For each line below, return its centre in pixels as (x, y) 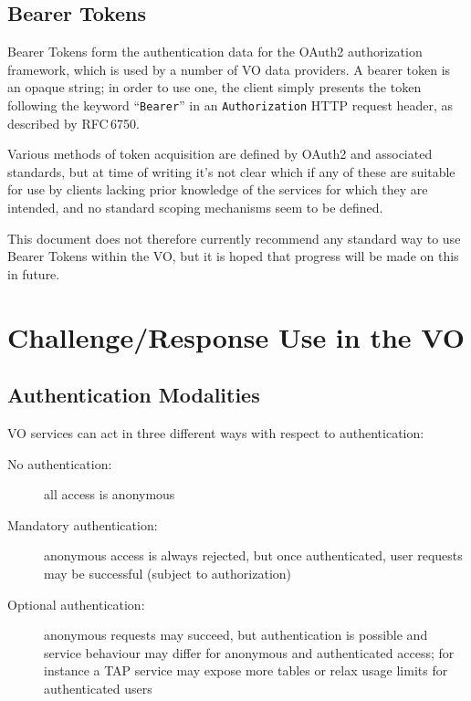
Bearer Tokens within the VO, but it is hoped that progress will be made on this (233, 256)
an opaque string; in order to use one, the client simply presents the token (215, 87)
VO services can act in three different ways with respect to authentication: (216, 432)
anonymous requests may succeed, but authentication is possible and (236, 635)
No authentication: (60, 463)
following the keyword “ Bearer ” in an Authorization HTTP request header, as (230, 105)
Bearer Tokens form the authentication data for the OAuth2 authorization (215, 52)
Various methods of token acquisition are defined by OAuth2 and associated (220, 154)
